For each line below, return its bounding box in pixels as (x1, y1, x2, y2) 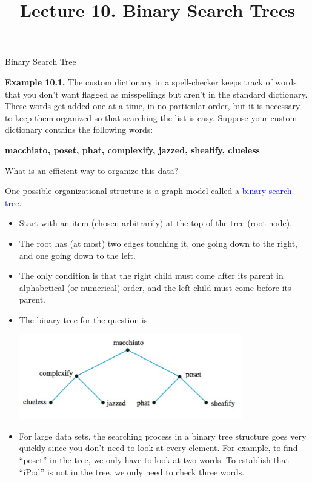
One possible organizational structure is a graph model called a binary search (5, 184, 292, 197)
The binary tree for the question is (19, 313, 148, 326)
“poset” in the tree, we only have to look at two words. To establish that (19, 454, 290, 466)
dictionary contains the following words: (5, 123, 153, 136)
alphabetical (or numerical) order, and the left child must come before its (19, 281, 291, 293)
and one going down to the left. (19, 249, 136, 261)
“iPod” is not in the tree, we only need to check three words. (19, 465, 245, 478)
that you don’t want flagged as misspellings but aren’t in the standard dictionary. (5, 87, 308, 100)
